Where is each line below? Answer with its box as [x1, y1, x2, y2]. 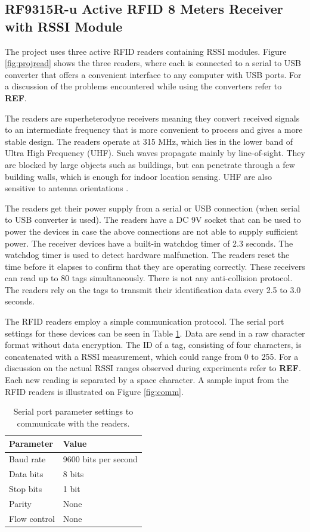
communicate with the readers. [17, 416, 130, 429]
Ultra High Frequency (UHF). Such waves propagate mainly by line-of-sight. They [5, 147, 305, 159]
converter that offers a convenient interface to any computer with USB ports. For [5, 68, 302, 80]
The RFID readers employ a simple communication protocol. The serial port [5, 315, 284, 328]
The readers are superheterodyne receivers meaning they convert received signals [5, 111, 300, 124]
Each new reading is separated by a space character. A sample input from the [5, 374, 289, 386]
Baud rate [9, 453, 46, 465]
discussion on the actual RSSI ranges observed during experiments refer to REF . [5, 362, 301, 374]
